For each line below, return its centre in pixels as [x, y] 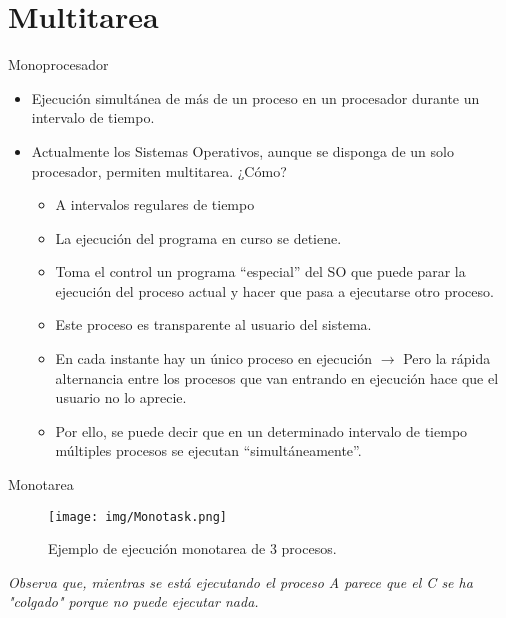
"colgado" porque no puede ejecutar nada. [133, 601]
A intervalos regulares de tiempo [155, 204]
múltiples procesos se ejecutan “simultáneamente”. [208, 450]
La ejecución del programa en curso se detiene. [198, 237]
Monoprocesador [58, 64]
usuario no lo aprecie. [121, 397]
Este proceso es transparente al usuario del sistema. [213, 324]
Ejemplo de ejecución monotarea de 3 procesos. [192, 548]
